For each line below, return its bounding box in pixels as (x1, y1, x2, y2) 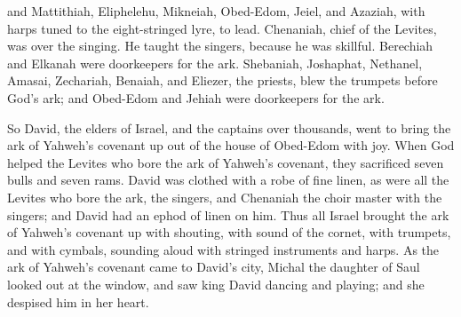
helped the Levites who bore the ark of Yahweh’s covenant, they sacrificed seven (7, 153, 444, 171)
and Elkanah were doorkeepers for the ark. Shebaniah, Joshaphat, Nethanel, (7, 53, 423, 72)
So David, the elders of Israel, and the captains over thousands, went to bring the (7, 118, 451, 137)
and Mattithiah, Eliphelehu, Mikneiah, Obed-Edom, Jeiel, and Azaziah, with (7, 2, 425, 20)
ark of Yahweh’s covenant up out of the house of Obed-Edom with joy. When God (7, 136, 455, 155)
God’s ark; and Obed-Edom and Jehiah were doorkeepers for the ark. (7, 88, 385, 107)
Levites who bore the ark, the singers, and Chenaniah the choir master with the (7, 187, 442, 206)
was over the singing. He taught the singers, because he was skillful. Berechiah (7, 36, 433, 55)
